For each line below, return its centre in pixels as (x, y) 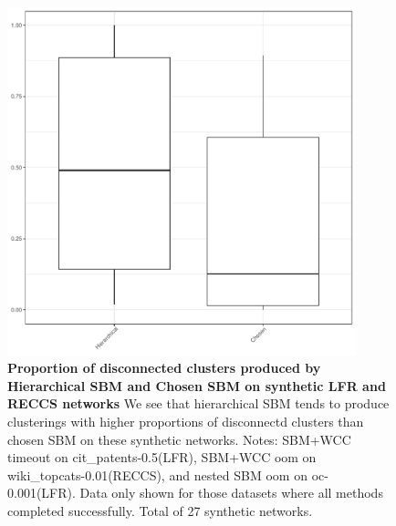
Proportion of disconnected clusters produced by (164, 368)
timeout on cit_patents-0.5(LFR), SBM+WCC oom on (162, 457)
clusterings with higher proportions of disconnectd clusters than (186, 421)
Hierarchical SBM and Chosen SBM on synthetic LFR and (197, 385)
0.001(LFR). (42, 493)
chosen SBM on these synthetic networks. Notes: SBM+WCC (179, 439)
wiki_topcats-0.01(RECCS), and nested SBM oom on (157, 474)
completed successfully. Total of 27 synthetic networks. (160, 510)
